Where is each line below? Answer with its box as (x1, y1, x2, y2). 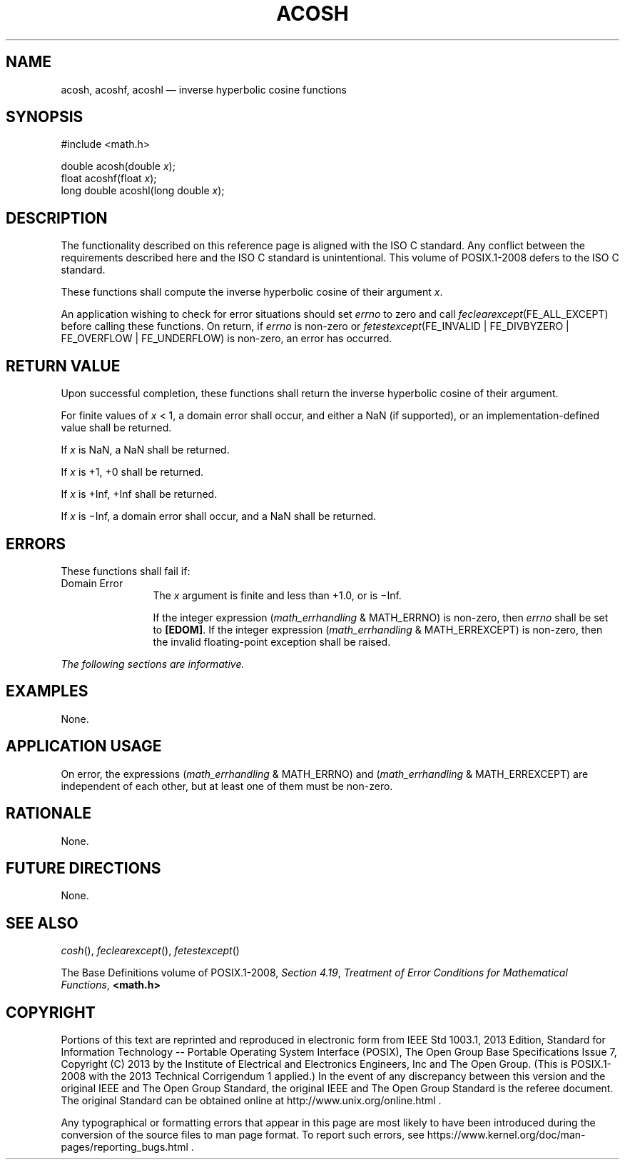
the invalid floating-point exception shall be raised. (153, 635, 391, 648)
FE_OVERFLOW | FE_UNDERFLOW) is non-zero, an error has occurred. (61, 332, 392, 345)
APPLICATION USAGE (6, 737, 162, 756)
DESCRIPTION (6, 209, 108, 227)
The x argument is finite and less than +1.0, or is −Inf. (153, 589, 402, 601)
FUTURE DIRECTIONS (6, 859, 161, 877)
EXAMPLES (6, 682, 88, 701)
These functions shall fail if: (61, 564, 190, 577)
